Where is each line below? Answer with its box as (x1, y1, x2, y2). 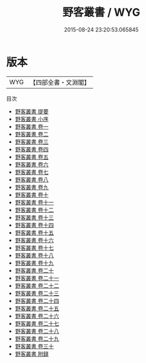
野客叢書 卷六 (14, 161, 49, 168)
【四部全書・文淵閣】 (30, 78, 90, 87)
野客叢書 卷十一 (14, 198, 54, 206)
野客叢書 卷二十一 (14, 274, 59, 282)
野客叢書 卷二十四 (14, 297, 59, 304)
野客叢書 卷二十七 (14, 319, 59, 327)
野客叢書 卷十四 (14, 221, 54, 228)
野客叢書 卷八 (14, 176, 49, 183)
